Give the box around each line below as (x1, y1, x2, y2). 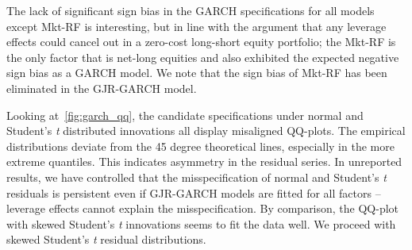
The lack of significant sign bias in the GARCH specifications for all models (6, 2, 375, 18)
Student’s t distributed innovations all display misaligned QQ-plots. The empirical (6, 122, 406, 139)
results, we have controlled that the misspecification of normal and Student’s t (6, 168, 387, 185)
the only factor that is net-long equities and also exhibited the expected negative (6, 48, 399, 65)
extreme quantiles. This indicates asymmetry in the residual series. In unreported (6, 153, 402, 170)
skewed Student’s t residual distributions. (6, 231, 206, 248)
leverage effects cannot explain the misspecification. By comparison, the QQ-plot (6, 200, 399, 217)
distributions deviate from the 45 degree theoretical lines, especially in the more (6, 137, 395, 154)
